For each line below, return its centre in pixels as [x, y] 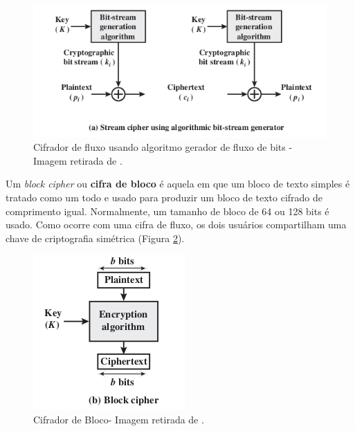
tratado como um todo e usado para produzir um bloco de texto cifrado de [164, 197]
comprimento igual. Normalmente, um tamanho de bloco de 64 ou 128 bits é [167, 211]
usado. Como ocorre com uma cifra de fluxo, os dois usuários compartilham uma [176, 224]
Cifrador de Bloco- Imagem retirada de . [119, 419]
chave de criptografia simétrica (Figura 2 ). [95, 238]
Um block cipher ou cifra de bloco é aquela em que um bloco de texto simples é [178, 184]
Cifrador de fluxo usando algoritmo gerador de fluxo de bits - [163, 147]
